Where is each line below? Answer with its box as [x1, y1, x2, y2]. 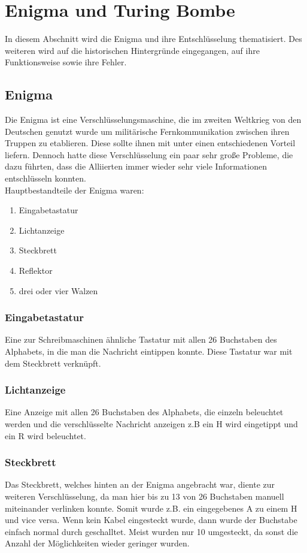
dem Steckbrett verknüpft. [5, 356, 101, 369]
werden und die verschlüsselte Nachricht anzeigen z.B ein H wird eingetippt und [5, 418, 298, 430]
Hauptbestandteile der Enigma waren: [5, 183, 144, 196]
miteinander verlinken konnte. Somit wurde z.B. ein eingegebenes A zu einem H [5, 501, 297, 514]
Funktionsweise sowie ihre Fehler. [5, 56, 127, 68]
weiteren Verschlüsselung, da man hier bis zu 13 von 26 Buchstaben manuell [5, 490, 284, 503]
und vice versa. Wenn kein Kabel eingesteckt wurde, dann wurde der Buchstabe [5, 513, 297, 526]
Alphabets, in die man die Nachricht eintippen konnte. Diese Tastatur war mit [5, 345, 293, 358]
